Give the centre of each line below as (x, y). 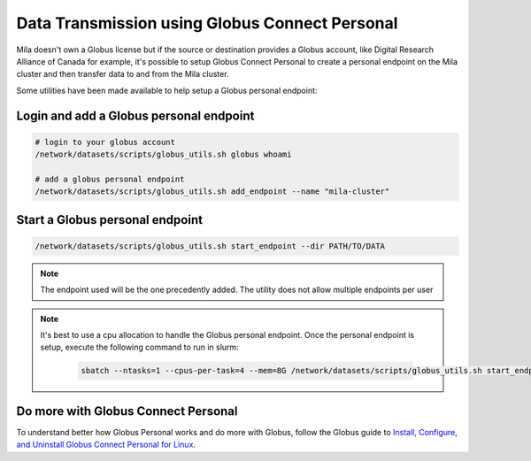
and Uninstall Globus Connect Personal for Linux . (106, 445)
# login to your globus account (105, 142)
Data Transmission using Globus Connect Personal (207, 23)
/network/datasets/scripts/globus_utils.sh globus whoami (163, 154)
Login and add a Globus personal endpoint (135, 115)
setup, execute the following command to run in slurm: (139, 347)
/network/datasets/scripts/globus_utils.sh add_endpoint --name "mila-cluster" (212, 192)
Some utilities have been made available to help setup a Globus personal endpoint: (167, 90)
